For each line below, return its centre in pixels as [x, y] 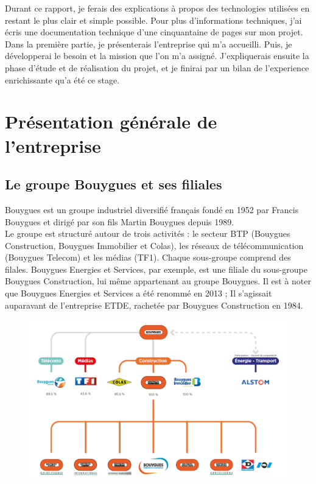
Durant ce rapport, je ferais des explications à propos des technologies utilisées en [157, 8]
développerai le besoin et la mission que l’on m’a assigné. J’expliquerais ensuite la [157, 56]
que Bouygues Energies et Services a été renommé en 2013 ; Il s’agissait [139, 293]
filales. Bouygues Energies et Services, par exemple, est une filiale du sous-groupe [156, 269]
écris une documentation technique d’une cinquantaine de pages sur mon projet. [154, 32]
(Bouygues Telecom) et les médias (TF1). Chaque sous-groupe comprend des [148, 257]
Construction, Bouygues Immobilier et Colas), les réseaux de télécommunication [154, 245]
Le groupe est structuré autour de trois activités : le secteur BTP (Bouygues [148, 233]
